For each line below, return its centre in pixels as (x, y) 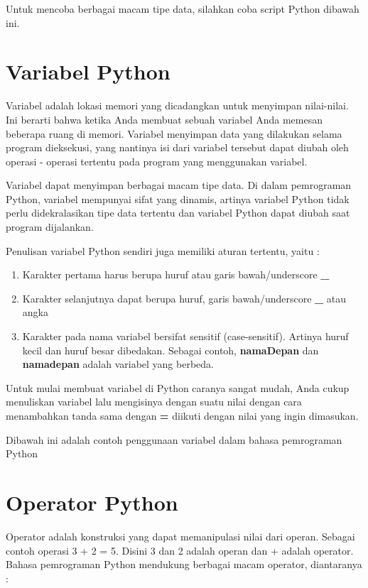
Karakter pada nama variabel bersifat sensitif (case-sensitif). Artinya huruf (185, 336)
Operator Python (92, 502)
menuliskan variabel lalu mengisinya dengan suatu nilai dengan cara (154, 402)
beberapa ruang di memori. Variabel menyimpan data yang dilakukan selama (174, 133)
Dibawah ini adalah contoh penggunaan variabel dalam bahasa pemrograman (174, 439)
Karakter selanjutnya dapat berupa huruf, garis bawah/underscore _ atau (184, 298)
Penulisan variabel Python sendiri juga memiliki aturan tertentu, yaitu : (163, 250)
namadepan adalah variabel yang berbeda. (118, 364)
